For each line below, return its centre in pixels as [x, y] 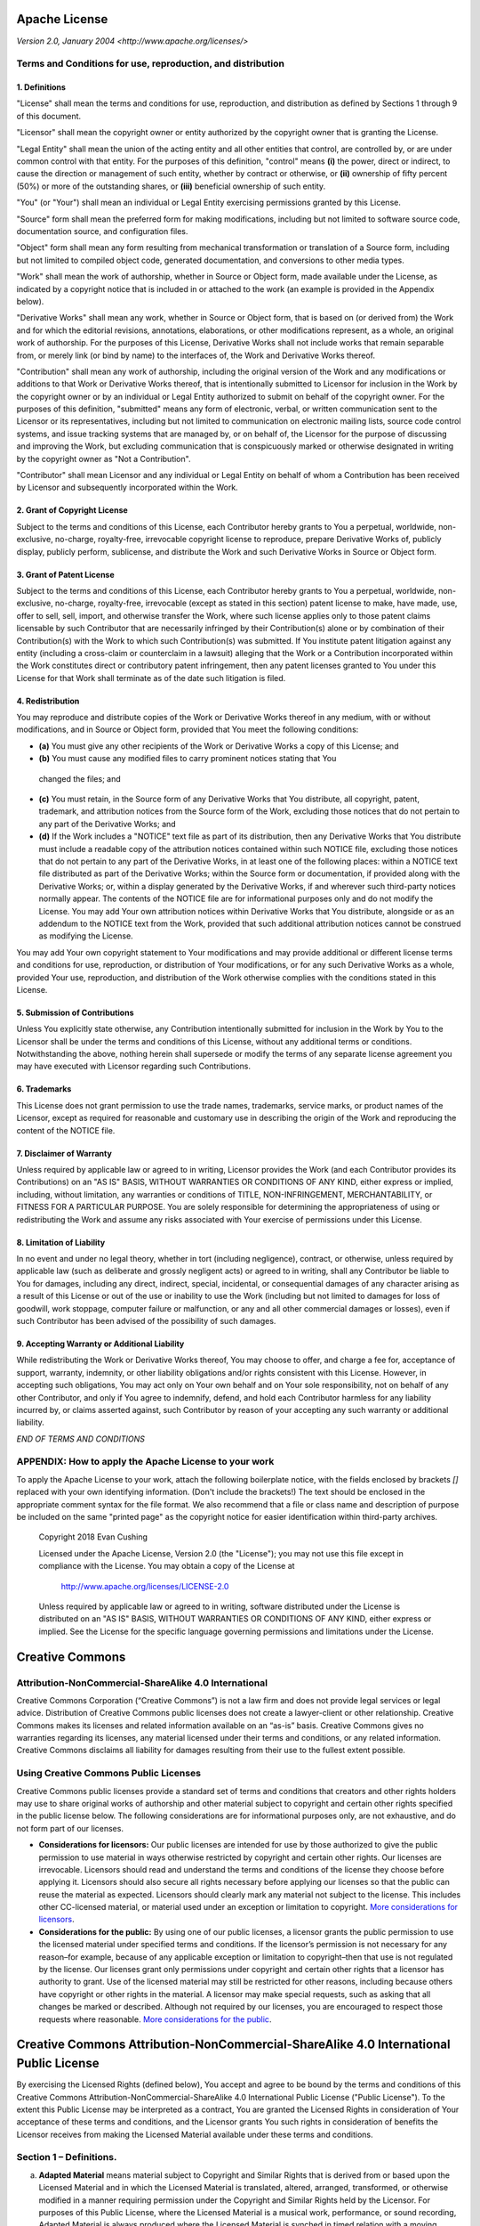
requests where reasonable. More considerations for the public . [155, 2019]
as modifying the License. [86, 936]
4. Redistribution [48, 701]
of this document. [49, 116]
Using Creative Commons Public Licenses [109, 1774]
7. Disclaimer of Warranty [64, 1153]
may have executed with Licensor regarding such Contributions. [133, 1066]
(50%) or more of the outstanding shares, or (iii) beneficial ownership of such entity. [171, 186]
